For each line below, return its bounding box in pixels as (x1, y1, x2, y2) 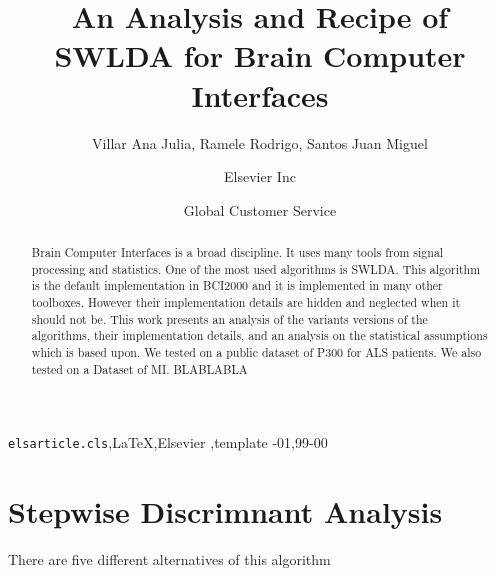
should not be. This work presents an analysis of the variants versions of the (31, 310, 428, 327)
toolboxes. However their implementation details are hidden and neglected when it (31, 294, 461, 311)
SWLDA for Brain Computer (54, 35, 466, 76)
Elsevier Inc (224, 166, 296, 187)
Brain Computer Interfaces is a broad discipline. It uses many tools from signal (31, 244, 444, 261)
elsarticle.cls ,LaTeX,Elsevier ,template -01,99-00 (8, 432, 328, 453)
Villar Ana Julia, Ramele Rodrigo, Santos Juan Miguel (92, 132, 428, 153)
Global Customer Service (183, 199, 337, 220)
